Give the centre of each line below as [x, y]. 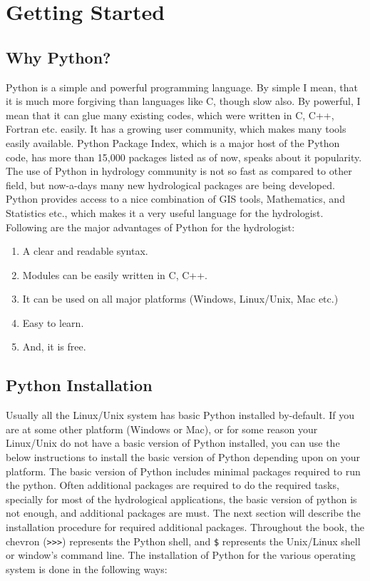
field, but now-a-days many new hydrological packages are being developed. [170, 185]
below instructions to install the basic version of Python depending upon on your [183, 457]
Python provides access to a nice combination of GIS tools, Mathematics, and [175, 199]
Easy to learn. [53, 322]
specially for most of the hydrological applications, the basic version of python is [181, 499]
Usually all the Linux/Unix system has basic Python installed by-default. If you [180, 415]
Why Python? [58, 57]
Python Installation [79, 385]
